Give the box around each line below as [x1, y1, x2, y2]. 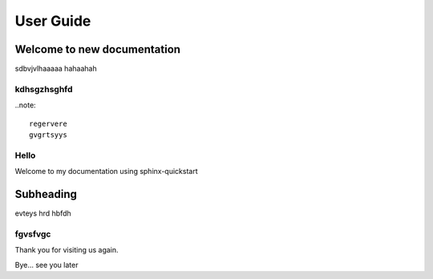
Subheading [14, 187, 78, 200]
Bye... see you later [14, 260, 79, 269]
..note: [14, 100, 36, 110]
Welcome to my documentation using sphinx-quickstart [14, 167, 198, 176]
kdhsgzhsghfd [14, 83, 73, 95]
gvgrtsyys [29, 130, 67, 139]
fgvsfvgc [14, 228, 51, 240]
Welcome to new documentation [14, 42, 180, 56]
